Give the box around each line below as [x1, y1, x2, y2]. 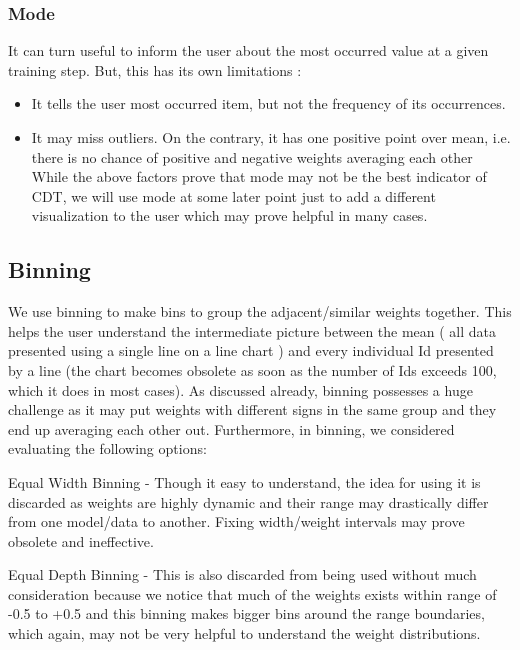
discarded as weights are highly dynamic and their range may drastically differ [8, 491, 489, 512]
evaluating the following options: [8, 438, 207, 459]
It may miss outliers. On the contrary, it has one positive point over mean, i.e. [31, 127, 511, 147]
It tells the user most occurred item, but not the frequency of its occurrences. [31, 93, 506, 114]
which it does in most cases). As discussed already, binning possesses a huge [8, 379, 473, 400]
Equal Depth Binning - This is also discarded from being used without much [8, 564, 477, 585]
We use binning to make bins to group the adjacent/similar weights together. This [8, 301, 512, 322]
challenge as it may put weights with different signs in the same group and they [8, 399, 497, 420]
